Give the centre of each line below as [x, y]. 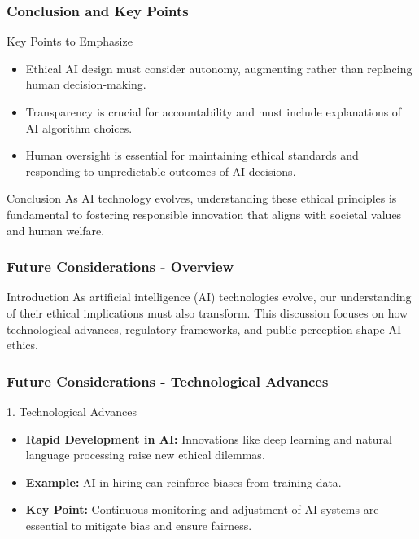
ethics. [22, 345]
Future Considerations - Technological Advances [168, 381]
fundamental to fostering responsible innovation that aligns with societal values [204, 214]
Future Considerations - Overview [120, 267]
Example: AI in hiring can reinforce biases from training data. [183, 482]
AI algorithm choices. [79, 127]
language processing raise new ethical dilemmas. [145, 455]
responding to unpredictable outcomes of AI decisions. [161, 171]
